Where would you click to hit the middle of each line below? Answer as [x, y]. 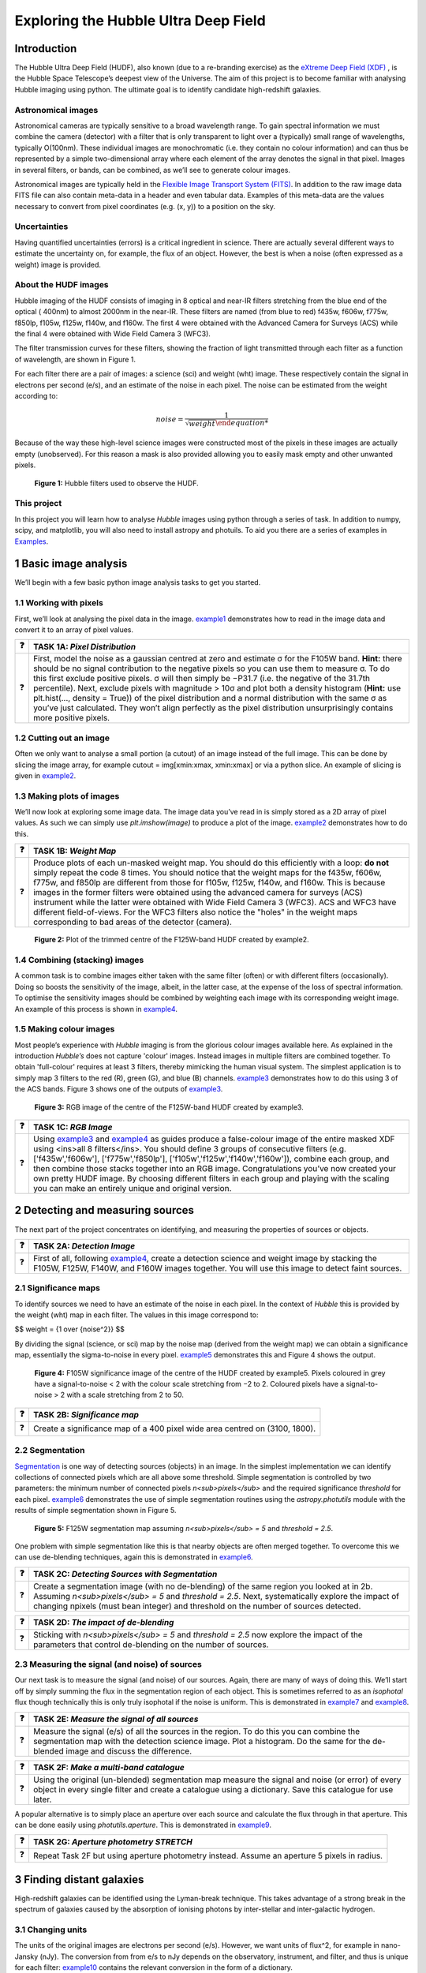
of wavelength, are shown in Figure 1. [75, 359]
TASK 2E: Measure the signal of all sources [116, 1719]
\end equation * [242, 423]
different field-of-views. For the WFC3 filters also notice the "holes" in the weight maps [195, 912]
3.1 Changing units [51, 1930]
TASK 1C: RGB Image [73, 1127]
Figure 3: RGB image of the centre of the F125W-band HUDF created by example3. [169, 1107]
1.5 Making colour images [65, 1029]
